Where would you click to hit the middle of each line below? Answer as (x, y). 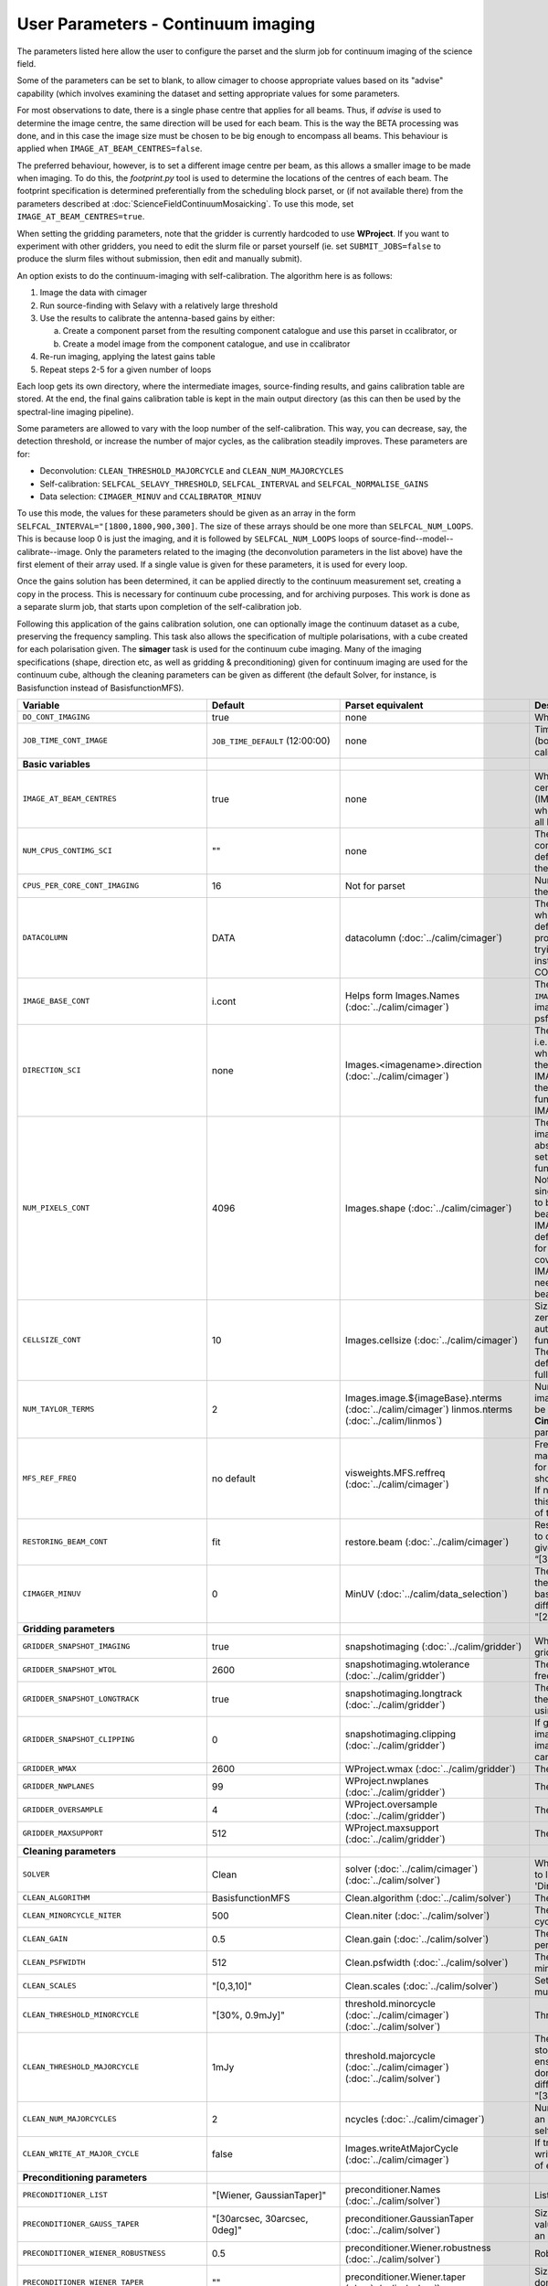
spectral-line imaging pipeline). (75, 411)
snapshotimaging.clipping (400, 1734)
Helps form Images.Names (402, 995)
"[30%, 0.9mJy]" (248, 2014)
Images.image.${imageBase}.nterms (423, 1397)
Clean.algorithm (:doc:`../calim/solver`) (428, 1897)
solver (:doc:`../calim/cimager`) (411, 1868)
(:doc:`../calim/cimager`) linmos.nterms (429, 1409)
